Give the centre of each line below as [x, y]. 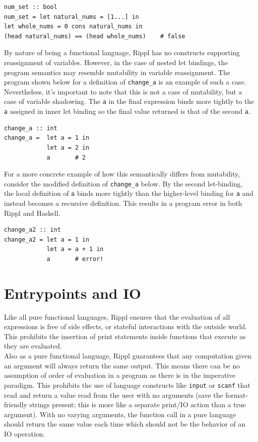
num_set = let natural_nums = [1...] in [72, 17]
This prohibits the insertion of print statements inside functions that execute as [125, 336]
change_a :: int [31, 128]
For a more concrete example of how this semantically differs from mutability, [122, 174]
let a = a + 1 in [75, 249]
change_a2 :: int [32, 230]
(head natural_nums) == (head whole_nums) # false [95, 36]
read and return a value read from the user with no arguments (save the [114, 395]
